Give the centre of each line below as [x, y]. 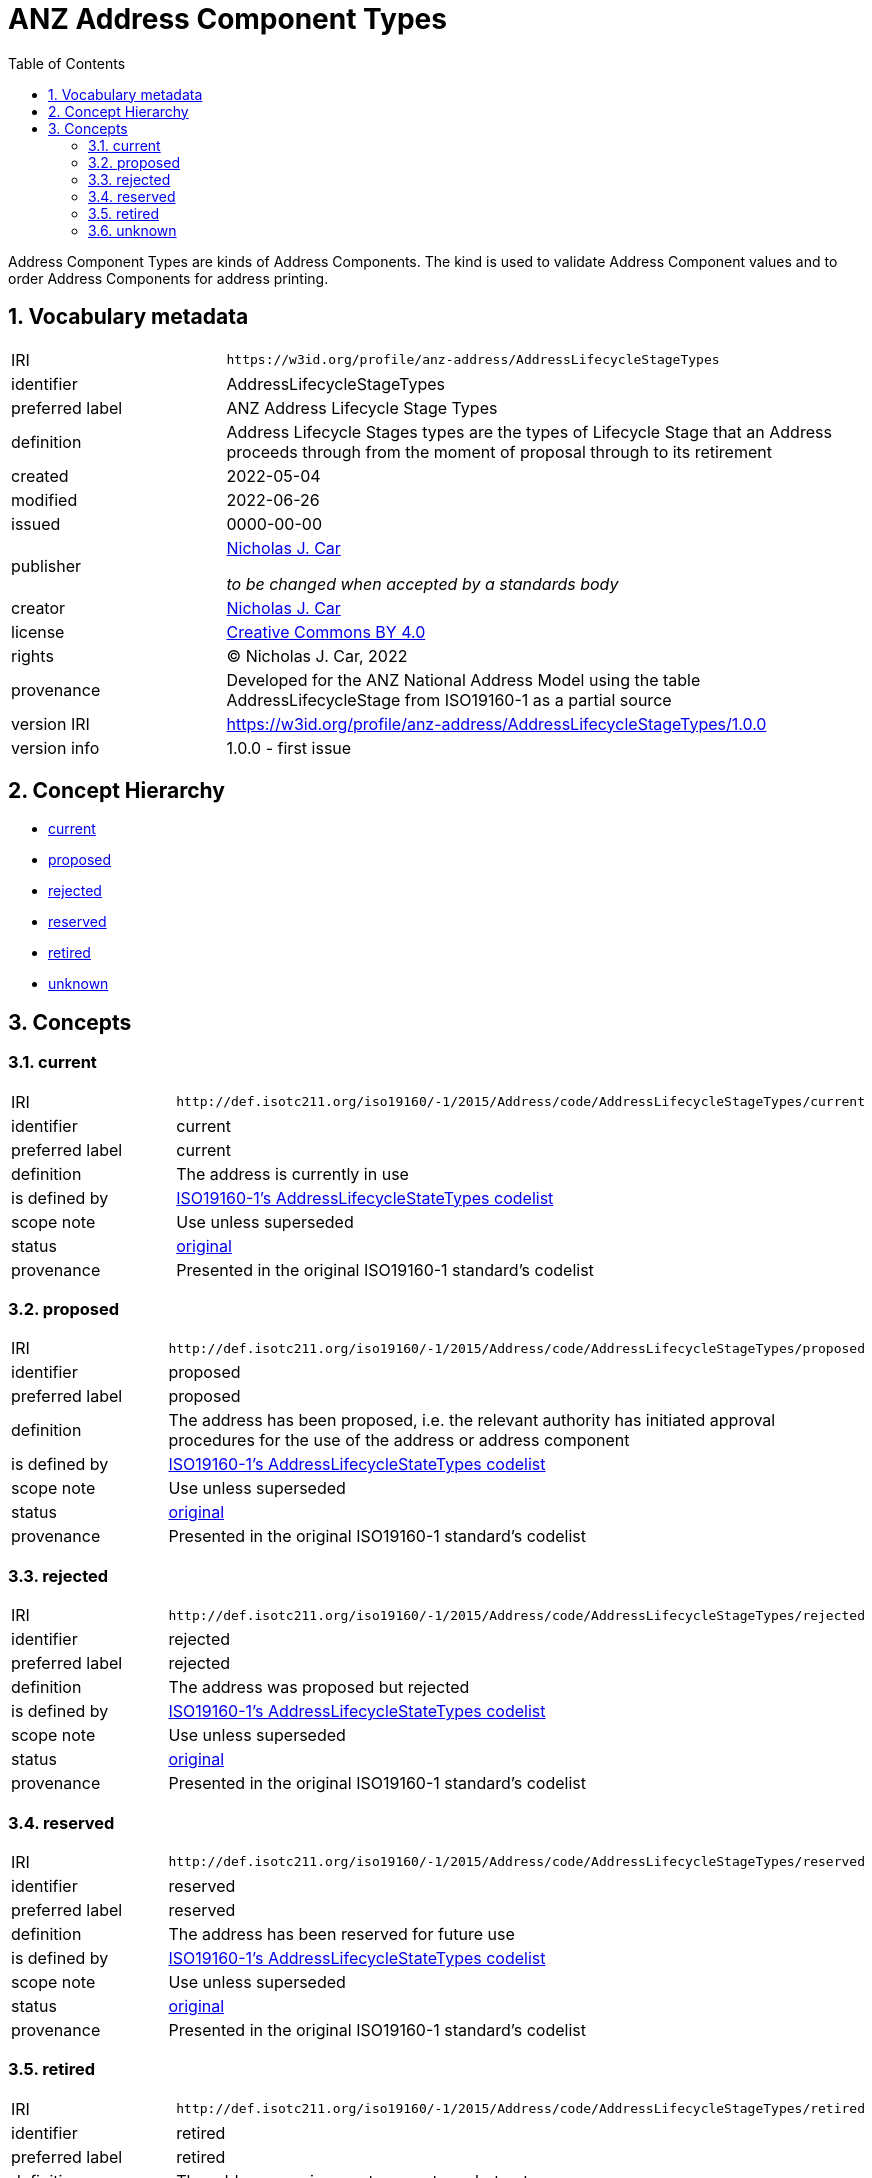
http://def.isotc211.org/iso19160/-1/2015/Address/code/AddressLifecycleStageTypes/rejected [516, 1615]
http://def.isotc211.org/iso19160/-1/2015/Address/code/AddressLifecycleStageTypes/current [520, 1102]
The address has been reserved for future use [341, 1933]
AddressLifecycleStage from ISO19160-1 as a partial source [449, 699]
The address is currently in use [292, 1173]
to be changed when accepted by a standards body [422, 583]
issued [36, 523]
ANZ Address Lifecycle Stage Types [362, 407]
